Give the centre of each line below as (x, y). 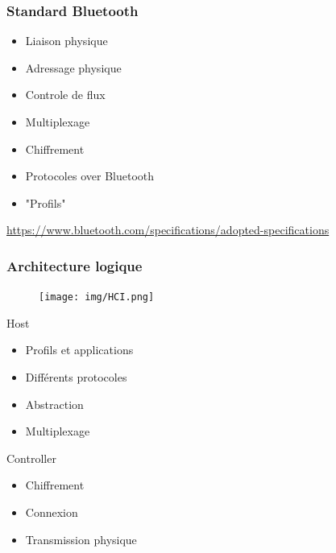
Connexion (52, 512)
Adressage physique (73, 67)
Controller (31, 458)
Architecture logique (75, 265)
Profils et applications (79, 350)
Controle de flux (65, 95)
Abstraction (54, 404)
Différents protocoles (76, 377)
